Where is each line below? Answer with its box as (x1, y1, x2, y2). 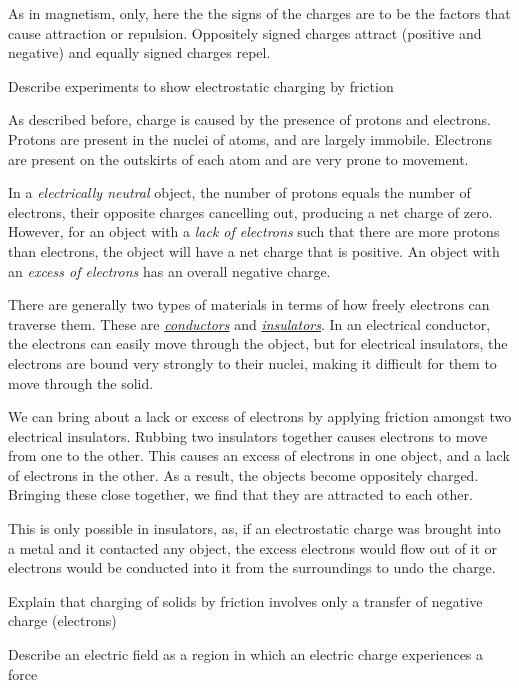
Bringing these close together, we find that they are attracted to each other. (8, 484, 473, 505)
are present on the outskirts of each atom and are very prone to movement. (8, 148, 469, 169)
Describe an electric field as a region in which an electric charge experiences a (8, 644, 484, 665)
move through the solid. (8, 372, 154, 393)
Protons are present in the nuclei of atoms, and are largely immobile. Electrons (8, 128, 492, 149)
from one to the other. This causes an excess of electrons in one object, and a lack (8, 445, 510, 466)
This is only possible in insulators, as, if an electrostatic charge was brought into (8, 518, 501, 539)
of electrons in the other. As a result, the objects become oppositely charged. (8, 464, 479, 485)
